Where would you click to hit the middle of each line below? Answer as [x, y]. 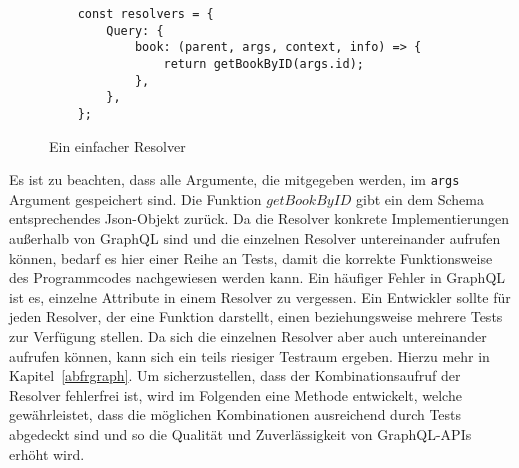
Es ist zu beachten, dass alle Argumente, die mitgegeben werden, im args [234, 179]
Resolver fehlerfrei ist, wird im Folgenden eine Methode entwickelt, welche [235, 394]
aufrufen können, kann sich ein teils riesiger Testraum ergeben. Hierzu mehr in [249, 355]
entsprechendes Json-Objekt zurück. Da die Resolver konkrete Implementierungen [259, 218]
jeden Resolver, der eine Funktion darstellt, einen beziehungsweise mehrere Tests [256, 316]
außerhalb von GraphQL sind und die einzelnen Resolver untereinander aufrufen [255, 238]
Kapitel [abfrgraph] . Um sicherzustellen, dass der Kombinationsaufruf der [235, 375]
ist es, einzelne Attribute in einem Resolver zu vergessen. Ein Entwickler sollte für [260, 296]
